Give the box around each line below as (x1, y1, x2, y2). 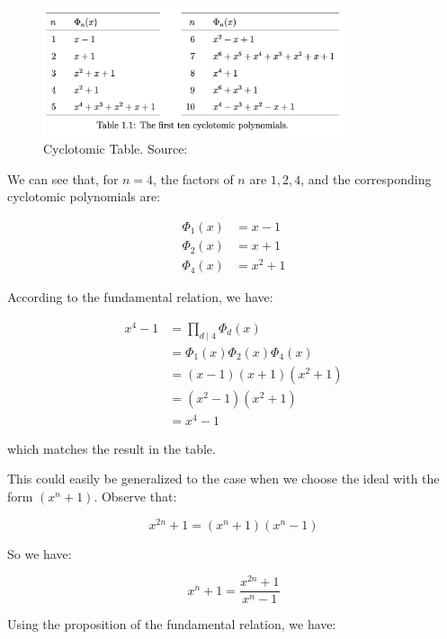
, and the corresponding (300, 169, 432, 188)
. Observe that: (94, 487, 177, 506)
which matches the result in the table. (7, 439, 216, 457)
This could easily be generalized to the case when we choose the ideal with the (7, 469, 440, 488)
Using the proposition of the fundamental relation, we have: (7, 615, 336, 634)
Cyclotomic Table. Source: (43, 139, 188, 158)
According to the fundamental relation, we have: (7, 288, 273, 306)
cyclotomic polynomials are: (7, 187, 161, 206)
